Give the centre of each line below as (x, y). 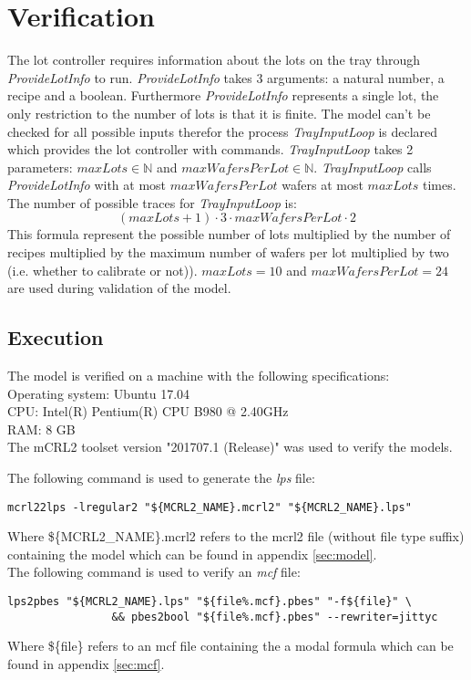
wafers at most (323, 185)
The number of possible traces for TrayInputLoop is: (152, 202)
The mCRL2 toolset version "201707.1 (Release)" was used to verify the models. (230, 447)
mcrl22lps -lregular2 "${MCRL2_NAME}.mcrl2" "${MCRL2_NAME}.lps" (210, 507)
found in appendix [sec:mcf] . (86, 663)
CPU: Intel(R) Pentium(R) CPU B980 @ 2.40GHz (148, 411)
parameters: (40, 167)
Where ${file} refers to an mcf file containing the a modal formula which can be (230, 646)
